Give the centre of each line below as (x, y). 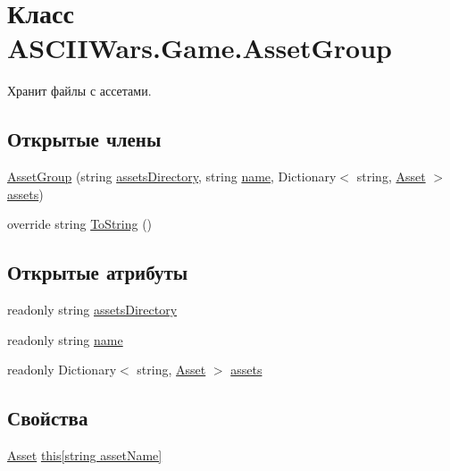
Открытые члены (84, 139)
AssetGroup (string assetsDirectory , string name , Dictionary (172, 177)
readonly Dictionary (62, 370)
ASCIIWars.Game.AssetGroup (200, 48)
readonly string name (65, 339)
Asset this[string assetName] (85, 455)
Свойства (48, 418)
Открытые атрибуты (98, 272)
